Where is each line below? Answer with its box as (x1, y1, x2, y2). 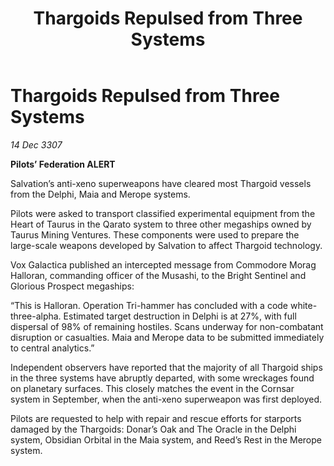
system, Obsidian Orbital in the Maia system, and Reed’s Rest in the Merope (10, 433, 322, 446)
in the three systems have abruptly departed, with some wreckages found (10, 372, 315, 384)
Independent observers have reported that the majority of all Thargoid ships (10, 361, 323, 373)
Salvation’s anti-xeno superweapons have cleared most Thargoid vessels (10, 177, 312, 189)
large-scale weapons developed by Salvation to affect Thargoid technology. (10, 239, 323, 251)
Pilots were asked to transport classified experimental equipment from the (10, 207, 316, 219)
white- (289, 299, 318, 311)
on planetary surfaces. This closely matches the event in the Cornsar (10, 382, 295, 394)
